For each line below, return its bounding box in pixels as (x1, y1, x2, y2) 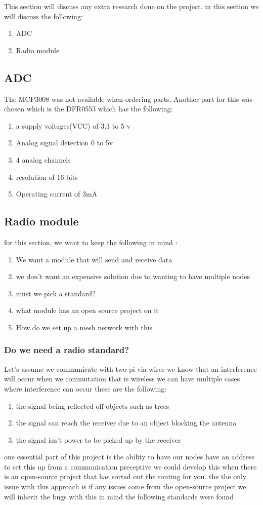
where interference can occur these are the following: (4, 383, 167, 394)
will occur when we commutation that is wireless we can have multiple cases (4, 373, 240, 384)
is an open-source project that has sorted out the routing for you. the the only (4, 471, 247, 482)
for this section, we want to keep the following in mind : (4, 237, 178, 247)
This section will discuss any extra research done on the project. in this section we (4, 1, 259, 11)
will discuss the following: (4, 11, 83, 21)
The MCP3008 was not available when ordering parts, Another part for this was (4, 93, 253, 104)
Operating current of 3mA (16, 188, 98, 199)
